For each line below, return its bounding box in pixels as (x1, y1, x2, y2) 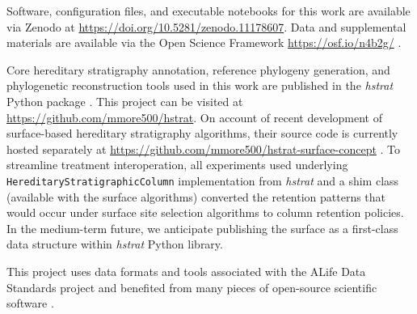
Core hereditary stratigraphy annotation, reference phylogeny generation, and (6, 61, 390, 78)
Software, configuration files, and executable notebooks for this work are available (6, 2, 411, 19)
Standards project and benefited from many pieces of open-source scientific (6, 278, 377, 295)
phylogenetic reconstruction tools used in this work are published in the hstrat (6, 77, 394, 94)
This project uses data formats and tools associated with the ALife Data (6, 262, 366, 279)
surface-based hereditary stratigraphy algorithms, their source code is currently (6, 125, 398, 142)
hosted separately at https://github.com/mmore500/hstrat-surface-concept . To (6, 140, 401, 157)
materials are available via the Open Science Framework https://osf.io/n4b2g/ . (6, 34, 402, 51)
